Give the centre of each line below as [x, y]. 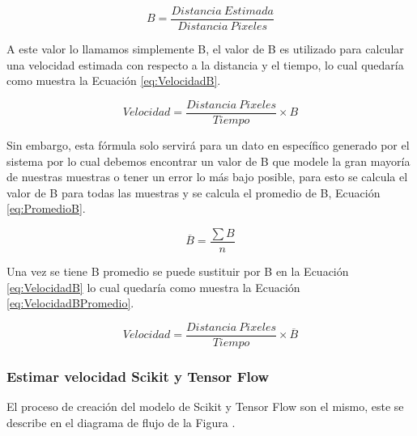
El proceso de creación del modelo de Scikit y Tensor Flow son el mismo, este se [205, 406]
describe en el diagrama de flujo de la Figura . [121, 422]
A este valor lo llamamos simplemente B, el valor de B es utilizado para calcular [205, 49]
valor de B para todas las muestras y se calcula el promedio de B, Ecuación [194, 192]
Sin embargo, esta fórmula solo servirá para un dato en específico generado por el [208, 144]
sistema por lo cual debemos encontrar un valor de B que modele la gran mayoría [208, 161]
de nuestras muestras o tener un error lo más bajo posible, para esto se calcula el [207, 177]
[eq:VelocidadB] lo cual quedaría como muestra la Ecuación [153, 287]
